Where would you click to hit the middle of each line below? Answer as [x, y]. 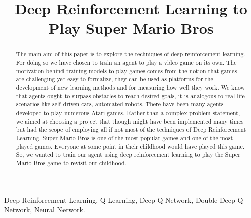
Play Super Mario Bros [131, 28]
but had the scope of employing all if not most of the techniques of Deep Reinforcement [131, 129]
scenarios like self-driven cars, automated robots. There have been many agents [120, 104]
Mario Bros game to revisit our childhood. [71, 162]
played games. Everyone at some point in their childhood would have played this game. [130, 146]
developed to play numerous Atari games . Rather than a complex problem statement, [128, 112]
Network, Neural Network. [45, 210]
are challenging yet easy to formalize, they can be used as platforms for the [114, 79]
